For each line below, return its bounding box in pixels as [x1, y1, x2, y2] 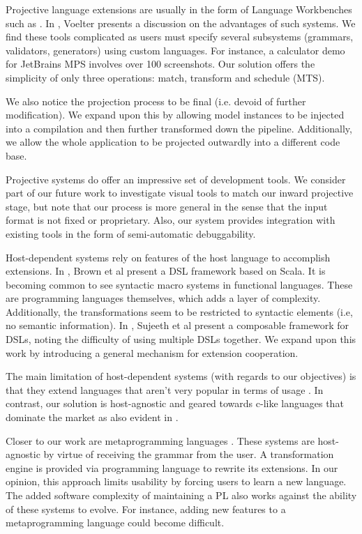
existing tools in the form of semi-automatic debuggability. [6, 226, 256, 241]
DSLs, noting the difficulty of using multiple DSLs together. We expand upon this [6, 332, 356, 346]
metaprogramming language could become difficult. [6, 515, 225, 530]
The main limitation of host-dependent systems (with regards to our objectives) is [6, 369, 356, 383]
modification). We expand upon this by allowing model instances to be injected [6, 107, 345, 122]
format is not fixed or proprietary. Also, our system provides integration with [6, 213, 335, 227]
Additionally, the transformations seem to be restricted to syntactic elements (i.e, [6, 304, 353, 319]
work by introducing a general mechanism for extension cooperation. [6, 345, 299, 360]
